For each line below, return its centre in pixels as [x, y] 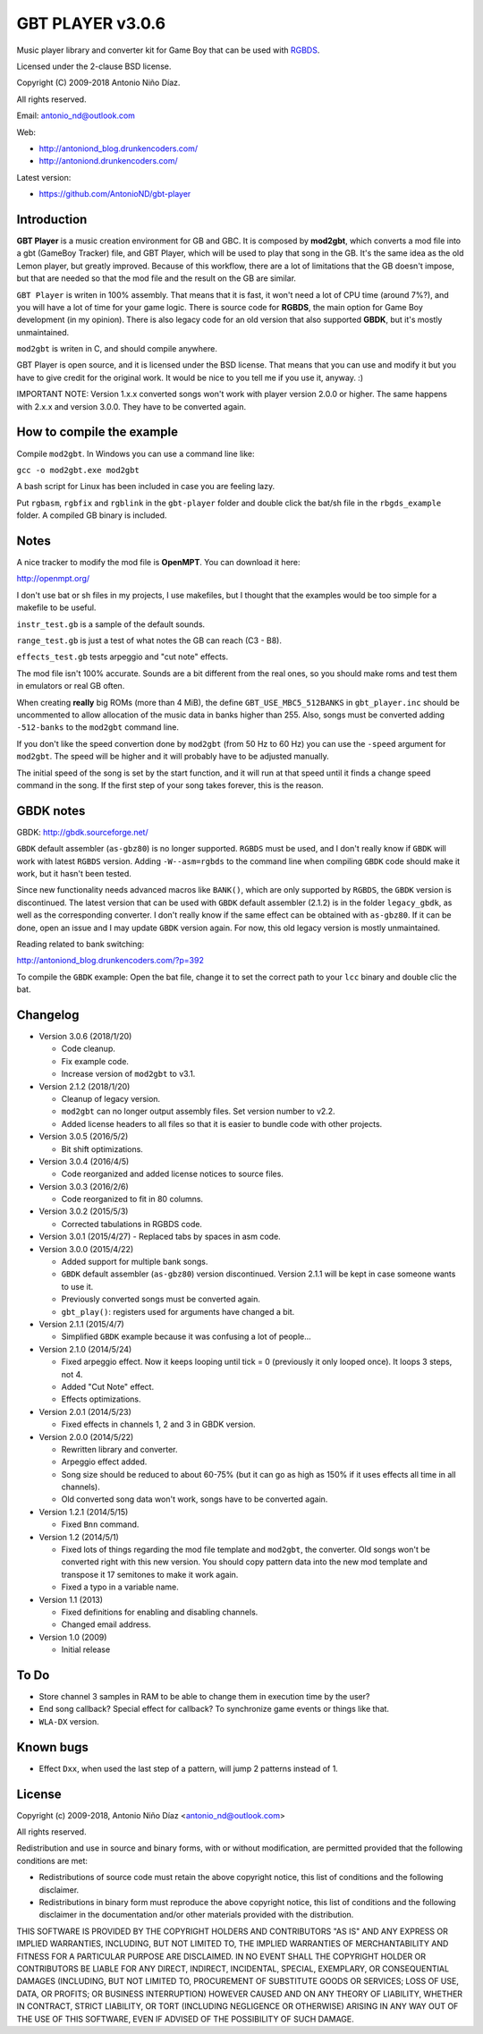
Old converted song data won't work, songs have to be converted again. [195, 1499]
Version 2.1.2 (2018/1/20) [85, 1086]
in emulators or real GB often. [71, 686]
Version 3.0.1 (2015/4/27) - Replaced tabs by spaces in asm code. [160, 1237]
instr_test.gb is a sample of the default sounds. [111, 624]
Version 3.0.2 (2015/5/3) [84, 1211]
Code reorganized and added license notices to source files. [172, 1174]
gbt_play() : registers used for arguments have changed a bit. [178, 1311]
